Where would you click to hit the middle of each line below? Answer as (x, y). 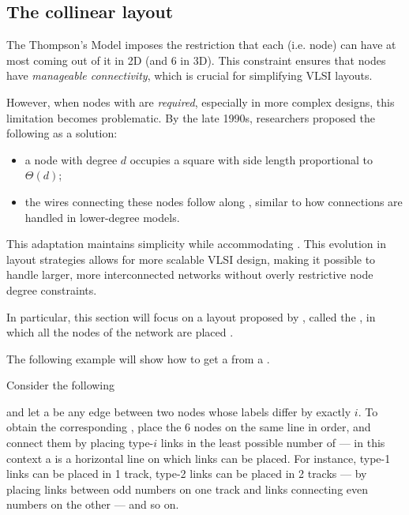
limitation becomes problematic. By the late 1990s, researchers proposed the (191, 117)
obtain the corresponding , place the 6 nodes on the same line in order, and (189, 427)
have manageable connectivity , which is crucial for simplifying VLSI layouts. (189, 75)
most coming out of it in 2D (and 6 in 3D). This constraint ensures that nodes (196, 60)
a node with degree (71, 159)
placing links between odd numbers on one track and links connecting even (188, 489)
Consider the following (61, 385)
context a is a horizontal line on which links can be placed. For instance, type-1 (199, 458)
